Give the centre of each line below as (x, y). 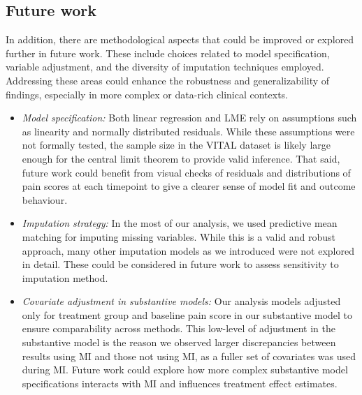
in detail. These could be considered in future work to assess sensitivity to (180, 264)
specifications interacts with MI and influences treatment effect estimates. (180, 383)
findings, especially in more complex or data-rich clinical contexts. (147, 94)
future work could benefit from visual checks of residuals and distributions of (186, 172)
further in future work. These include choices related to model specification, (168, 53)
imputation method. (65, 277)
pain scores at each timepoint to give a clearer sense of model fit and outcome (189, 186)
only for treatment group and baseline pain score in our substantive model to (187, 314)
